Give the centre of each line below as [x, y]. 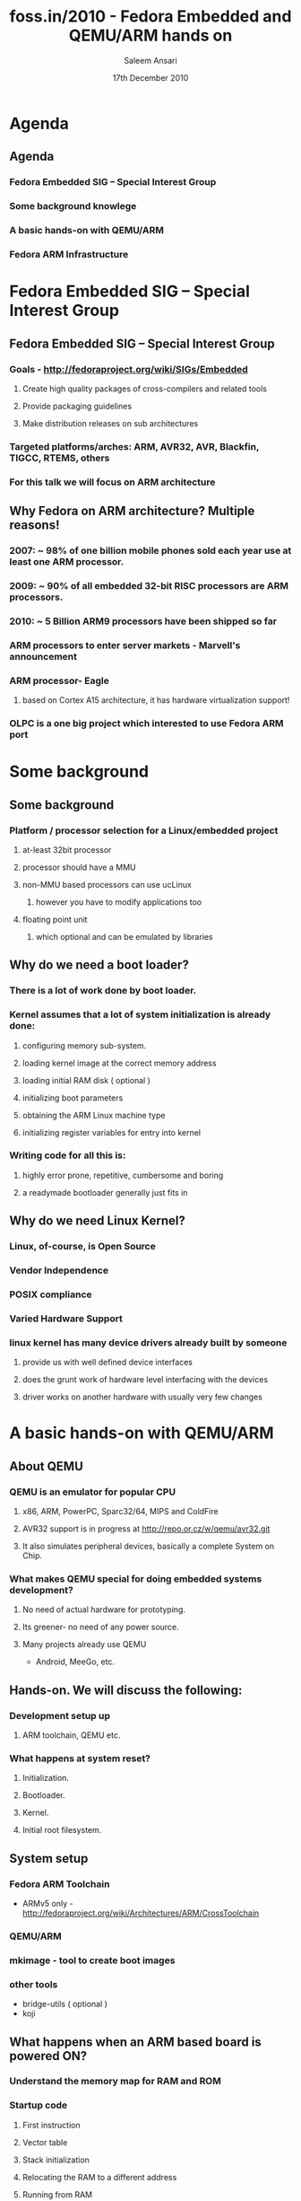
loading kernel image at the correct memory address [119, 1063]
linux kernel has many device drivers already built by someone [148, 1342]
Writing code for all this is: [68, 1155]
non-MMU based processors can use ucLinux [107, 884]
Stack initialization [56, 2160]
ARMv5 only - [47, 1904]
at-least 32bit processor [67, 849]
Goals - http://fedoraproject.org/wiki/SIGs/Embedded [129, 369]
